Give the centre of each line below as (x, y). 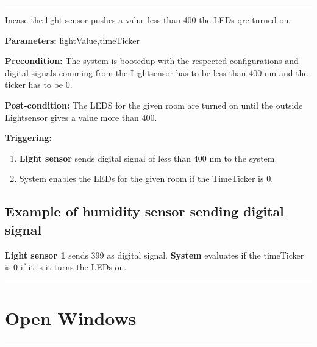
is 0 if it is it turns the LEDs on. (66, 267)
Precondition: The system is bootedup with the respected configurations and (152, 61)
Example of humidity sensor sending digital (144, 211)
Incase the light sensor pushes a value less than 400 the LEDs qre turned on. (148, 20)
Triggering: (28, 138)
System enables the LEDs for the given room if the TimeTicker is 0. (146, 178)
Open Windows (71, 317)
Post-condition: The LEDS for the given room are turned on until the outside (154, 105)
